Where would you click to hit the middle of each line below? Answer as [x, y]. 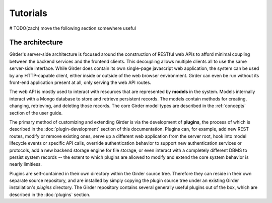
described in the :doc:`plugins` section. [50, 194]
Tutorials [28, 13]
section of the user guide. [36, 113]
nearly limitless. [26, 164]
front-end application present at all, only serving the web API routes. [80, 82]
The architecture [36, 42]
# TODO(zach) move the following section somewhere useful [73, 28]
